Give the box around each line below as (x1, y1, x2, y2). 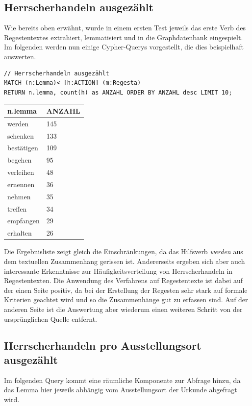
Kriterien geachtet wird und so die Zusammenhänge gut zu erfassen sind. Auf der (4, 294, 248, 305)
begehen (7, 155, 32, 165)
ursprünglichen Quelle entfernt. (4, 313, 98, 324)
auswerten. (4, 51, 36, 61)
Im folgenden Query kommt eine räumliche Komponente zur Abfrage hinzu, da (4, 375, 241, 385)
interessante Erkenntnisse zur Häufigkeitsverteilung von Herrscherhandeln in (4, 265, 233, 276)
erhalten (7, 228, 32, 238)
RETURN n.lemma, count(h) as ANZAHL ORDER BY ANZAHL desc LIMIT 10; (4, 89, 232, 96)
